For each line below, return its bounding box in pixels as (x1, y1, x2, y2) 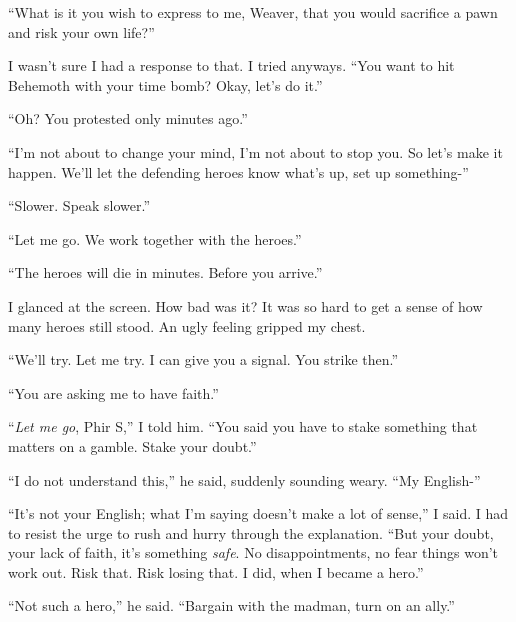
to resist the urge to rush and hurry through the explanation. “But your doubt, (8, 522, 494, 543)
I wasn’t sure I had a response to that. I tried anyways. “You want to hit (8, 55, 455, 76)
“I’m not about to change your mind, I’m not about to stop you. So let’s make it (8, 141, 503, 162)
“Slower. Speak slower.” (8, 195, 151, 216)
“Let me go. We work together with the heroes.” (8, 228, 302, 249)
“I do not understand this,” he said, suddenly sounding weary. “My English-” (8, 469, 481, 490)
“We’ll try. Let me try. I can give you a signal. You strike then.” (8, 349, 399, 370)
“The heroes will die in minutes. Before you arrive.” (8, 262, 323, 283)
